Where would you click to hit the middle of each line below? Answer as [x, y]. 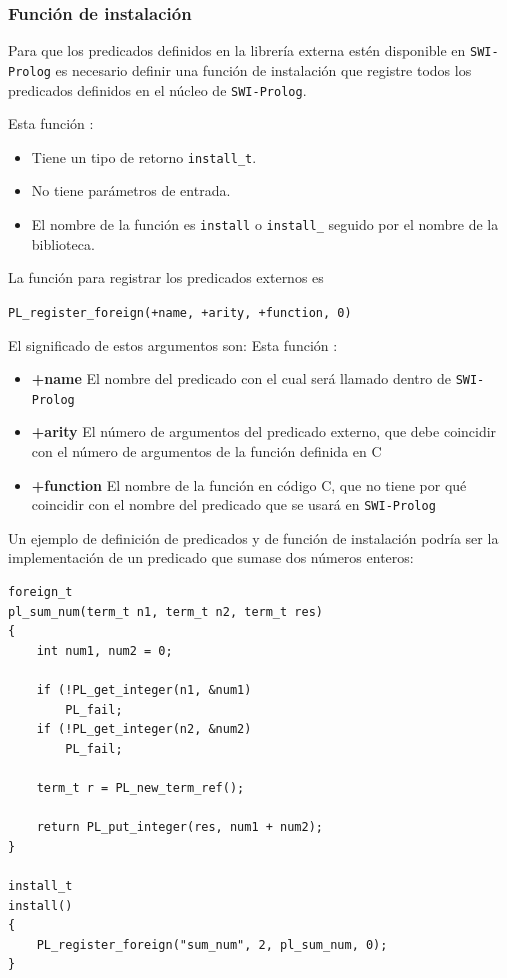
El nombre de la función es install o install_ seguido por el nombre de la [265, 224]
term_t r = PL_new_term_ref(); [140, 788]
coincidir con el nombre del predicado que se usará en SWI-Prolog [233, 504]
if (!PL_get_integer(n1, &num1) [144, 690]
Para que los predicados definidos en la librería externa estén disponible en [237, 50]
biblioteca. [63, 243]
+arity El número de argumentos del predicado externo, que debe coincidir [264, 431]
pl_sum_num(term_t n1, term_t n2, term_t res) [165, 611]
